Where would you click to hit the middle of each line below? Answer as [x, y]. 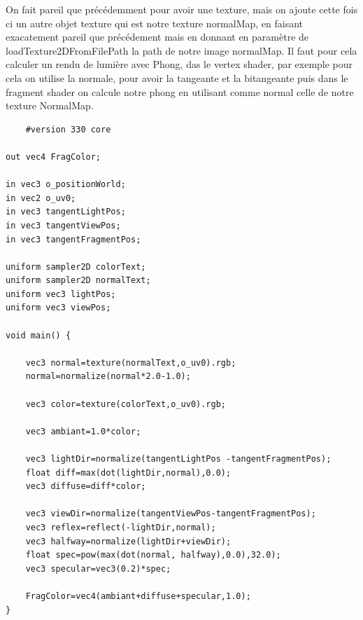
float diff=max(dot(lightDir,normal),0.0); [128, 473]
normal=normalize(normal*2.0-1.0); [108, 377]
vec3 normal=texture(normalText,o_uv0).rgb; [131, 363]
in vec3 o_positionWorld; [66, 185]
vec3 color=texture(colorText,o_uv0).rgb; [126, 404]
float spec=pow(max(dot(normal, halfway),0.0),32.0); [153, 555]
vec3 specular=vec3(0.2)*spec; [98, 569]
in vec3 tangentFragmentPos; [73, 239]
